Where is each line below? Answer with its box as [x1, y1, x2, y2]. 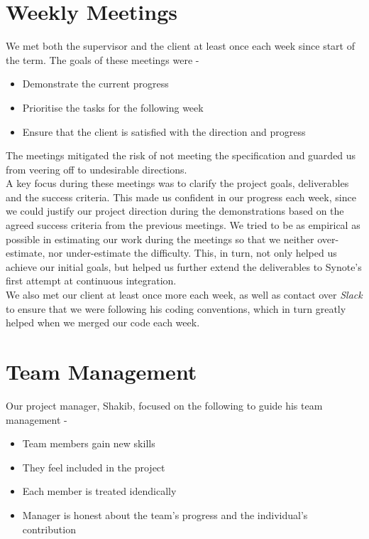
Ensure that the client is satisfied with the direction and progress [22, 124, 306, 139]
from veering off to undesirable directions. [6, 161, 187, 176]
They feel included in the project [22, 459, 165, 474]
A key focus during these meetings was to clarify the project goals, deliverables [6, 176, 349, 191]
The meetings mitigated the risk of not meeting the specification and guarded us [6, 148, 356, 163]
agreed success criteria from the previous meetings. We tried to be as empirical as [6, 218, 360, 233]
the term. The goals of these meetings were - [6, 52, 199, 67]
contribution [22, 521, 76, 536]
